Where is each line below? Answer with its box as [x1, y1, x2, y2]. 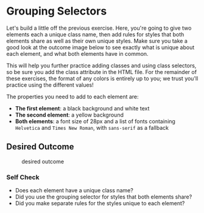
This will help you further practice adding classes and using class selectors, [6, 62, 197, 69]
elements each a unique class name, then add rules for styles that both [6, 30, 185, 38]
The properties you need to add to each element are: [6, 93, 139, 100]
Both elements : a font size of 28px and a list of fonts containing [15, 117, 175, 125]
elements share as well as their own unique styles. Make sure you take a [6, 37, 188, 44]
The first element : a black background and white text [15, 104, 150, 112]
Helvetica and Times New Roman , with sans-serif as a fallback [15, 124, 169, 131]
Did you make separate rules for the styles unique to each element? [15, 200, 185, 207]
